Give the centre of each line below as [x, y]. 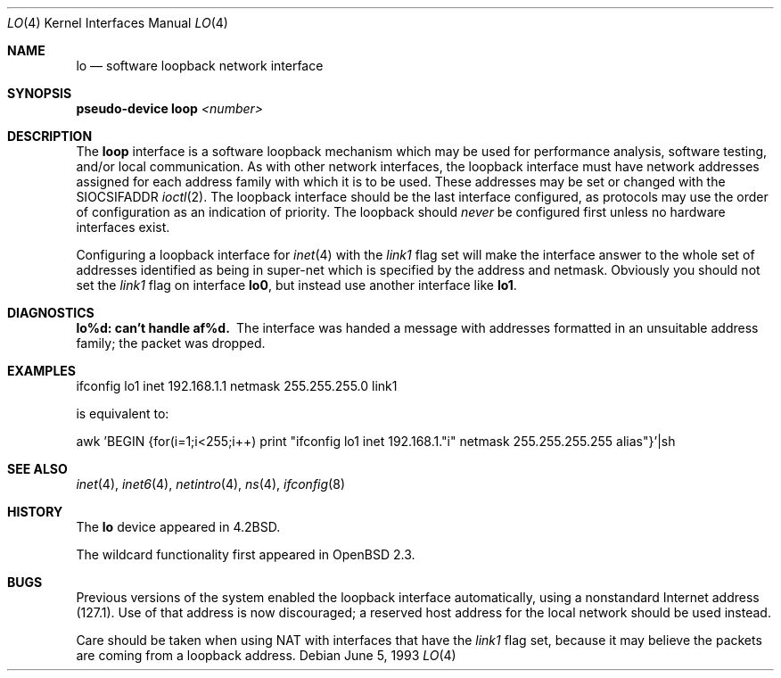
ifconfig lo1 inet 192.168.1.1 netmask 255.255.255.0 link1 [237, 386]
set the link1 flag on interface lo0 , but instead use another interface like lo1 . [296, 285]
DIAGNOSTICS [51, 313]
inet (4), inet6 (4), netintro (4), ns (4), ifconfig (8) [210, 484]
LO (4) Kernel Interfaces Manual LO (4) [118, 23]
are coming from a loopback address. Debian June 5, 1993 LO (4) [266, 655]
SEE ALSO [37, 469]
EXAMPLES [41, 371]
